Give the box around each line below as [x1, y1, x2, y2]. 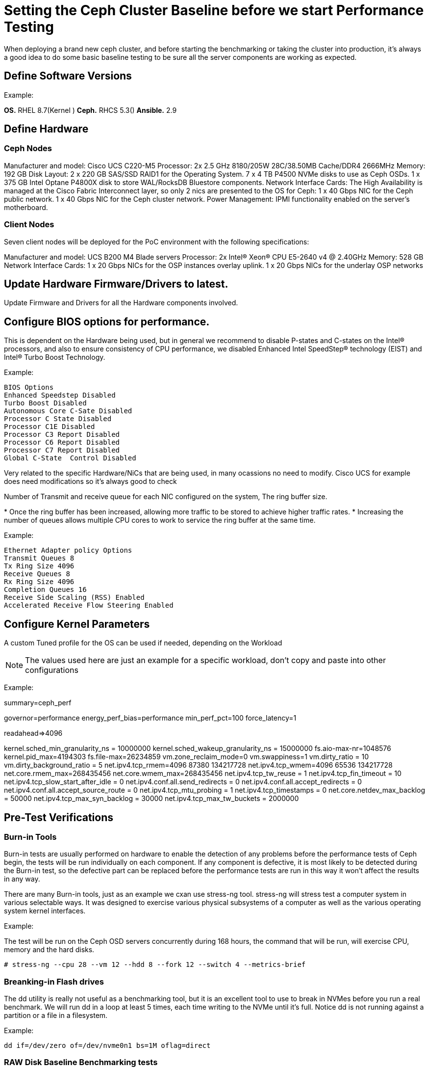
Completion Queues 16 [4, 586, 87, 594]
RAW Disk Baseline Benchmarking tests [4, 1057, 158, 1068]
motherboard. [4, 203, 48, 212]
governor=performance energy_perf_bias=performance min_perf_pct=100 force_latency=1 [4, 714, 297, 722]
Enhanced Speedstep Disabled [4, 391, 116, 400]
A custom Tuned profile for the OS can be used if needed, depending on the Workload [4, 639, 282, 647]
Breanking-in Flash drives [4, 976, 104, 987]
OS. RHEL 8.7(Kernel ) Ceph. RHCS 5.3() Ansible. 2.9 [4, 106, 177, 114]
